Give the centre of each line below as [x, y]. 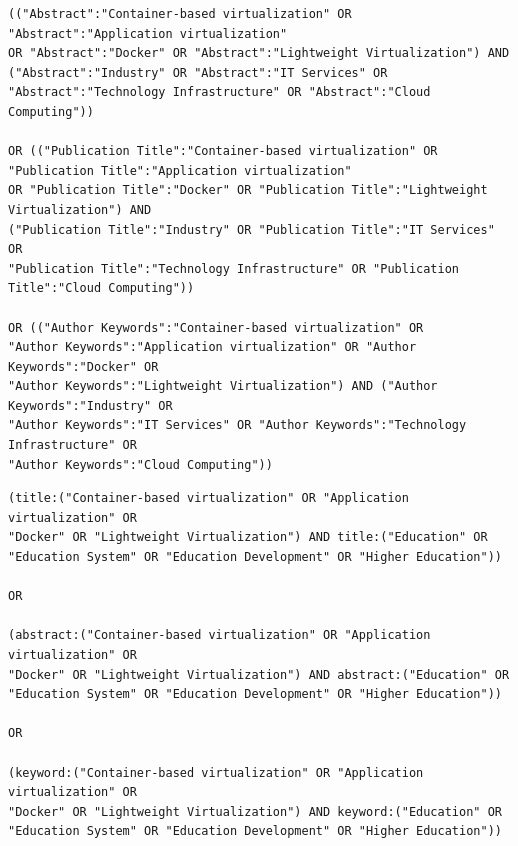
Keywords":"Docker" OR [83, 366]
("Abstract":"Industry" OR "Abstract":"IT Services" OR [198, 72]
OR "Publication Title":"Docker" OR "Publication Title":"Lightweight [248, 190]
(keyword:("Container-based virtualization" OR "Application [216, 772]
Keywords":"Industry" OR [90, 405]
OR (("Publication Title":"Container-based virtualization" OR [223, 151]
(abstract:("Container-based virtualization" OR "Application [219, 635]
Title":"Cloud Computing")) [101, 288]
